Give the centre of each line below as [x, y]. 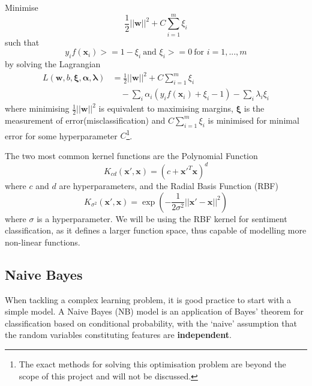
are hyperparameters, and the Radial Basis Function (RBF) [169, 186]
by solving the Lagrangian [53, 64]
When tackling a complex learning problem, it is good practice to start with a [148, 299]
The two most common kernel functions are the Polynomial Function [131, 155]
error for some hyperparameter [61, 135]
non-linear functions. [43, 242]
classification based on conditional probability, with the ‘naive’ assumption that [151, 323]
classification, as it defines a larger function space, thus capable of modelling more [156, 230]
